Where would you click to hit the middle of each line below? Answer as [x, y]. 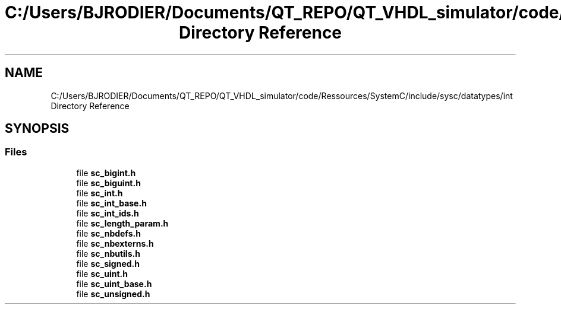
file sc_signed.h [108, 263]
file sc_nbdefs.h [108, 233]
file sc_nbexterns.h [115, 243]
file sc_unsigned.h [113, 294]
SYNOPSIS [37, 129]
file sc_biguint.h [108, 183]
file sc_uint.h [102, 273]
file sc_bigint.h [106, 173]
